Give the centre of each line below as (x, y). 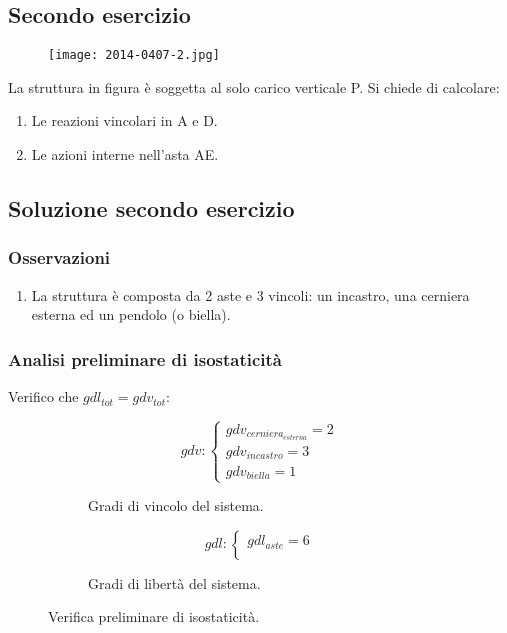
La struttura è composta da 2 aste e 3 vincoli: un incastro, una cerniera (250, 294)
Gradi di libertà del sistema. (174, 582)
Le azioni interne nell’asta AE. (125, 154)
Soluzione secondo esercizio (151, 208)
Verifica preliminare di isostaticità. (154, 616)
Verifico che (43, 396)
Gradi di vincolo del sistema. (176, 505)
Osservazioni (59, 257)
